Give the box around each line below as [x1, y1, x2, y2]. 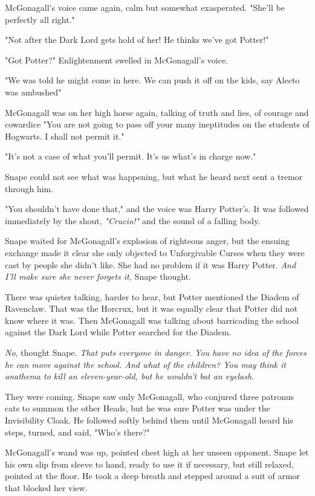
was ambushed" [5, 85, 62, 98]
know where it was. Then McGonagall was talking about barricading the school [5, 314, 299, 326]
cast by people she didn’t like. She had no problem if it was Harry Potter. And [5, 258, 296, 271]
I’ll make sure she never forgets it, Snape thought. [5, 270, 191, 283]
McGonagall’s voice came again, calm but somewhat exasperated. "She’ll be [5, 1, 285, 13]
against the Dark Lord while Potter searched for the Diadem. [5, 326, 232, 338]
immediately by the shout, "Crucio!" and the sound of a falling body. [5, 214, 261, 227]
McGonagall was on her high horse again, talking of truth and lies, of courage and [5, 106, 309, 118]
